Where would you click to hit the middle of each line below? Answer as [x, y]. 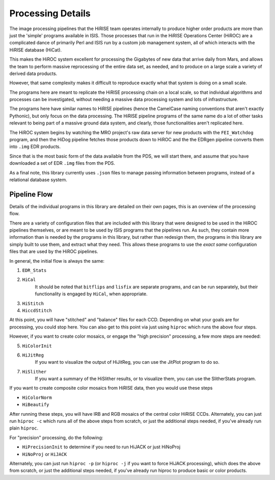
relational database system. [38, 180]
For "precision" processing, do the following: [56, 437]
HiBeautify [36, 405]
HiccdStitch [37, 310]
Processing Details [50, 13]
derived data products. [33, 73]
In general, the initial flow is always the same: [57, 261]
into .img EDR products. [35, 147]
